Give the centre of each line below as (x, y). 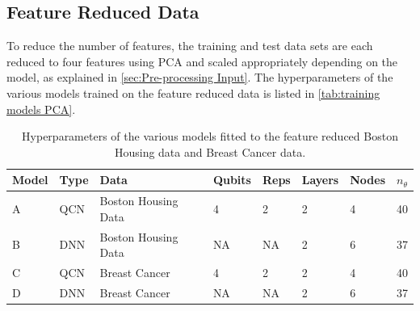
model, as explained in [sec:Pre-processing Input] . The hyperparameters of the (200, 77)
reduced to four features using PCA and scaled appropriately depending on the (202, 61)
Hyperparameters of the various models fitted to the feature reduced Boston (210, 136)
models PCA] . (41, 109)
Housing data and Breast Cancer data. (210, 151)
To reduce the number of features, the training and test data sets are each (190, 46)
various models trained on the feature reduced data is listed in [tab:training (193, 92)
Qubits (232, 180)
